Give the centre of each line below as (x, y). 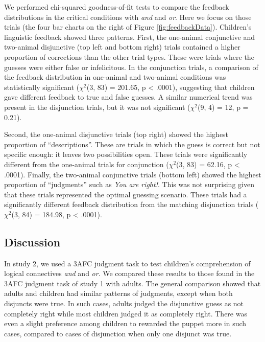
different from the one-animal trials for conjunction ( (87, 164)
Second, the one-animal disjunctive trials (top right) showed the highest (116, 134)
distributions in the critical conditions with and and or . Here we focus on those (128, 17)
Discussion (32, 242)
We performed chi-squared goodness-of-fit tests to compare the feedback (117, 7)
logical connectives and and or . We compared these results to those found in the (129, 273)
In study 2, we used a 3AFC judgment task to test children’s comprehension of (127, 263)
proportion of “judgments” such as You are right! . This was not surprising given (129, 184)
